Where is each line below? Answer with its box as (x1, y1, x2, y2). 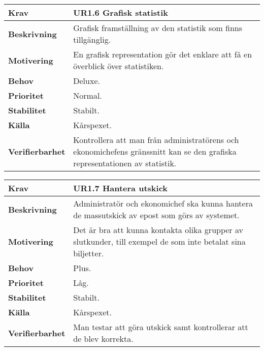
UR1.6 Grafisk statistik (73, 7, 169, 18)
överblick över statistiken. (73, 60, 164, 72)
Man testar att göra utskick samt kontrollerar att (73, 321, 248, 333)
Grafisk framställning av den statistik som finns (73, 22, 243, 34)
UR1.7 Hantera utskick (73, 182, 168, 194)
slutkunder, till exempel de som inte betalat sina (73, 236, 246, 247)
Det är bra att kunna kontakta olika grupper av (73, 224, 243, 236)
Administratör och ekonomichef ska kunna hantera (73, 197, 253, 209)
